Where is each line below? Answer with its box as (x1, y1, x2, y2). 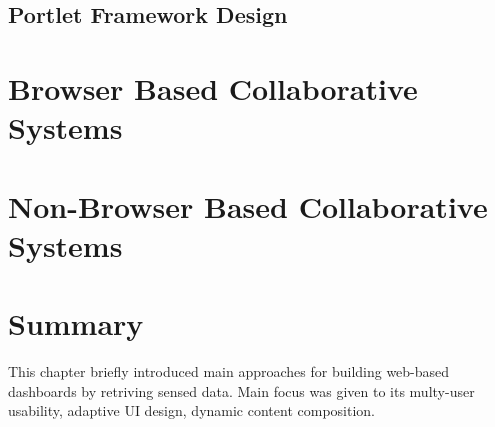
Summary (8, 303, 144, 344)
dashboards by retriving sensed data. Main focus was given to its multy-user (8, 380, 475, 401)
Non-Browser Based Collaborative (8, 185, 488, 226)
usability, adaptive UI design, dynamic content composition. (8, 400, 375, 421)
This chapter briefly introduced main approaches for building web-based (8, 361, 450, 382)
